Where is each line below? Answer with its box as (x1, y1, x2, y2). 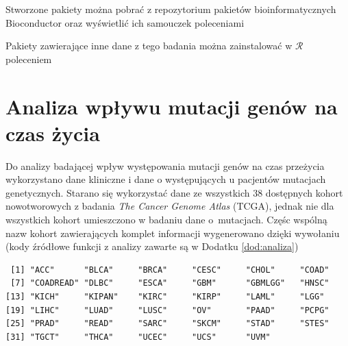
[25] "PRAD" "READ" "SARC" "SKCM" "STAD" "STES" (5, 319, 330, 329)
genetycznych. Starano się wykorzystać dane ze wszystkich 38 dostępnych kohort (5, 185, 343, 199)
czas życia (5, 119, 100, 147)
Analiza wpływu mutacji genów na (5, 92, 338, 120)
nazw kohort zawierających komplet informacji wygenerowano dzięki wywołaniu (5, 225, 340, 240)
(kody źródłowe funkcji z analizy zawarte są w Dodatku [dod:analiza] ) (5, 239, 299, 254)
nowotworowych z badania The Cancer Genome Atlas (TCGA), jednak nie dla (5, 199, 334, 213)
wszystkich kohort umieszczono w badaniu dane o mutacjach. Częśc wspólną (5, 212, 327, 227)
